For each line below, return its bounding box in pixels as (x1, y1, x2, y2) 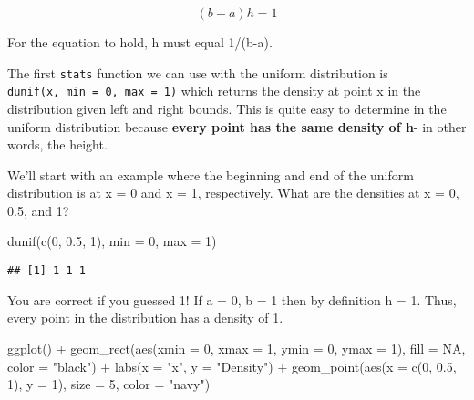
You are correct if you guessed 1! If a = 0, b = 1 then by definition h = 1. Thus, (7, 290, 457, 309)
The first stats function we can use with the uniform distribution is (7, 63, 388, 82)
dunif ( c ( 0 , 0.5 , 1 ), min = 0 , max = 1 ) (7, 231, 217, 251)
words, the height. (7, 135, 108, 154)
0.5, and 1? (7, 200, 69, 220)
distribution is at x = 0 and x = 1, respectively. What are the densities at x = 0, (7, 183, 459, 202)
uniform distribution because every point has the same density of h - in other (7, 117, 467, 136)
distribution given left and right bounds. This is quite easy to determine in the (7, 98, 447, 118)
